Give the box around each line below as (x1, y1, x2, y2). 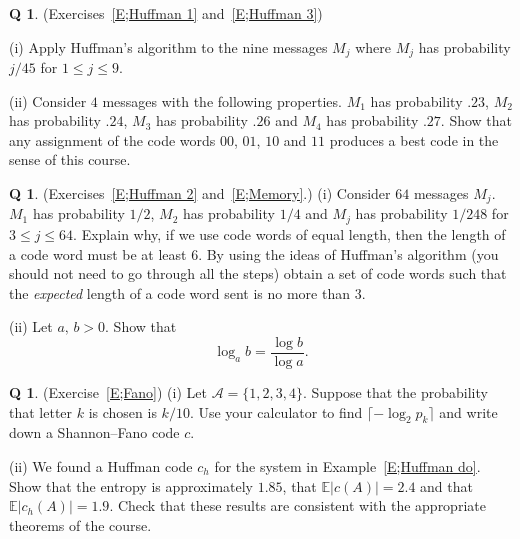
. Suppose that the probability (302, 381, 488, 402)
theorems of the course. (9, 514, 152, 535)
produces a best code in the (329, 129, 499, 150)
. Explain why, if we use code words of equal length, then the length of (73, 223, 506, 244)
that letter (9, 401, 73, 422)
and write (439, 401, 498, 422)
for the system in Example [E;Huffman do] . (214, 455, 481, 476)
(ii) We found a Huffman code (9, 455, 193, 476)
